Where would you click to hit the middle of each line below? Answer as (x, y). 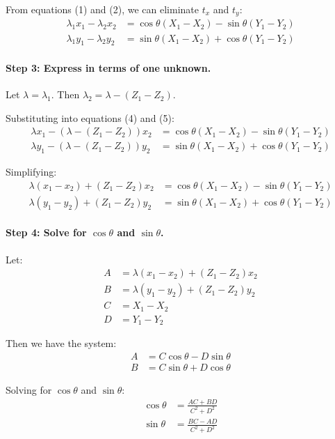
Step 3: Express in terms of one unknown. (108, 67)
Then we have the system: (61, 343)
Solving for (29, 389)
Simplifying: (31, 172)
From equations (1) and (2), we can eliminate (102, 9)
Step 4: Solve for (46, 232)
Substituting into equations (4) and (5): (90, 117)
